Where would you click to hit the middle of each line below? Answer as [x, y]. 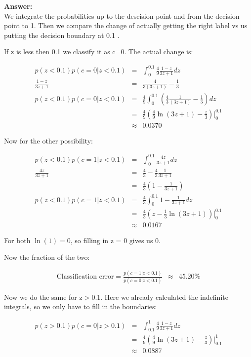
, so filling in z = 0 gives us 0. [115, 240]
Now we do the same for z [43, 297]
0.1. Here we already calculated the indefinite [160, 297]
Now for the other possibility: [48, 140]
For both [17, 240]
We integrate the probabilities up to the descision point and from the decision [122, 16]
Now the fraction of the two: [47, 257]
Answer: [18, 6]
